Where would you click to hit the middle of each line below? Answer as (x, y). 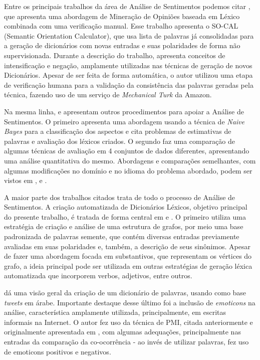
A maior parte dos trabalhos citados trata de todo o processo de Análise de (120, 197)
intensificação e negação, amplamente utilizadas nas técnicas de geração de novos (128, 65)
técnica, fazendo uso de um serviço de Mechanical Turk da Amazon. (108, 95)
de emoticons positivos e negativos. (58, 351)
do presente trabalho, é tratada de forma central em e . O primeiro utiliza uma (125, 216)
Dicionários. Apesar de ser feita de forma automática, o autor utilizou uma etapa (128, 75)
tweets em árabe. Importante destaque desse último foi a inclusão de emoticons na (130, 302)
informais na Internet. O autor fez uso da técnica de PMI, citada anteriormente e (128, 322)
